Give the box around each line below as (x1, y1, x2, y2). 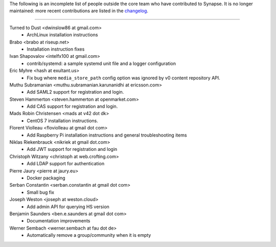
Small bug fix (27, 189, 55, 195)
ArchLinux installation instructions (27, 32, 98, 38)
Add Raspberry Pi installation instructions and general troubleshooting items (27, 132, 187, 138)
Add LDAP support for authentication (27, 161, 105, 167)
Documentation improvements (27, 218, 90, 224)
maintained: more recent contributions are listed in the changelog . (9, 8, 148, 14)
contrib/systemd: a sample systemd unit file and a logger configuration (27, 60, 176, 66)
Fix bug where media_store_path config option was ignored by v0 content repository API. (27, 75, 221, 81)
